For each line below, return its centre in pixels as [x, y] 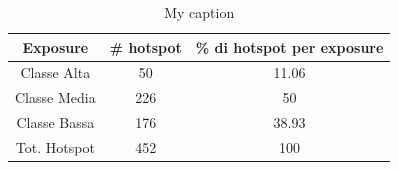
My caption [199, 12]
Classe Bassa [55, 122]
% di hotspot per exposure [289, 46]
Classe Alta [55, 72]
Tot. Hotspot [55, 146]
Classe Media [55, 97]
